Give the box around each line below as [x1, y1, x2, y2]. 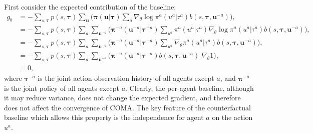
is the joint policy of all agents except [4, 82, 119, 93]
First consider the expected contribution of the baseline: [4, 2, 176, 12]
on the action [212, 112, 253, 122]
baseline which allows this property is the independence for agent [4, 112, 204, 122]
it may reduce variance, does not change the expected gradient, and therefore [4, 92, 241, 103]
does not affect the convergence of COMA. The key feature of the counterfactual [4, 102, 251, 112]
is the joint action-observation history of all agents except [38, 72, 214, 83]
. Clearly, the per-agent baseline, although [125, 82, 254, 93]
